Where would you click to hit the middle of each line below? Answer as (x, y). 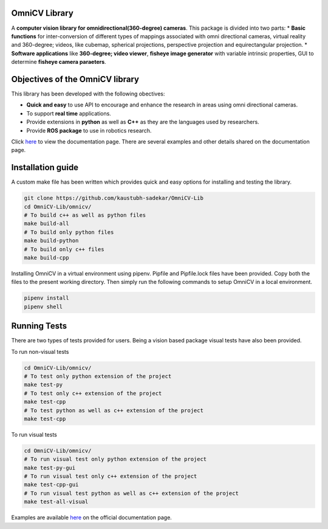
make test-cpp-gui (51, 485)
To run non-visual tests (40, 351)
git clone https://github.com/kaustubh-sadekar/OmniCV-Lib (114, 198)
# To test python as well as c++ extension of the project (114, 410)
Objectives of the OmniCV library (75, 79)
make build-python (51, 241)
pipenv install (46, 298)
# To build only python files (69, 232)
